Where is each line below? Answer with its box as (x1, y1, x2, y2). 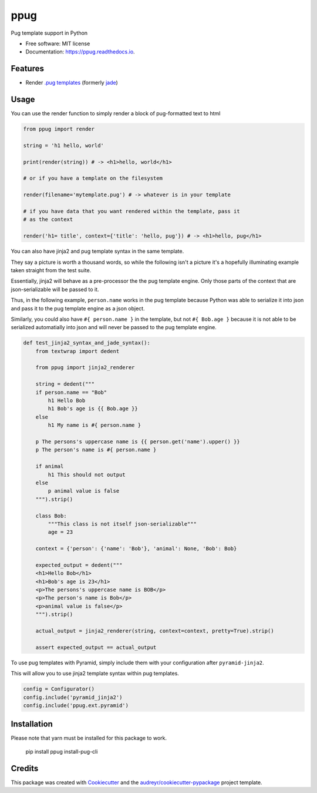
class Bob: (35, 512, 67, 519)
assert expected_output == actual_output (35, 644, 157, 651)
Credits (11, 763, 39, 773)
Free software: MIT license (25, 40, 90, 47)
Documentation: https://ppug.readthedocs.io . (25, 48, 135, 55)
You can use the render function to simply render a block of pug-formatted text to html (11, 110, 221, 117)
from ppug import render (23, 126, 95, 132)
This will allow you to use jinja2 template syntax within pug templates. (11, 670, 179, 677)
